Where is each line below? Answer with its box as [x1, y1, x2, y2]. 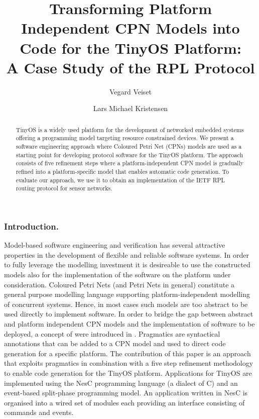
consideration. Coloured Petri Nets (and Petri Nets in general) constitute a [4, 279, 235, 289]
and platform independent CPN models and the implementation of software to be [4, 318, 255, 329]
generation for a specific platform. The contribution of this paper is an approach [4, 348, 251, 358]
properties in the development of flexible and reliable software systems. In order [4, 249, 249, 260]
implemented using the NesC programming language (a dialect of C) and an [4, 377, 238, 388]
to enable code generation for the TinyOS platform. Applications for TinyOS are [4, 367, 252, 378]
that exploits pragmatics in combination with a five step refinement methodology [4, 358, 253, 368]
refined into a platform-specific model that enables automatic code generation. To [16, 167, 229, 175]
